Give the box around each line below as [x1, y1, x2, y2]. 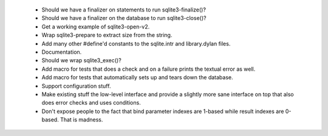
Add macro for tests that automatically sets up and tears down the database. [41, 74, 233, 81]
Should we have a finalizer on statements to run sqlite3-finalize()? [41, 6, 207, 13]
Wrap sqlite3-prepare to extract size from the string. [41, 31, 173, 39]
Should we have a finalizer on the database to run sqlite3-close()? [41, 15, 207, 22]
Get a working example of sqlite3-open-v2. [41, 23, 150, 30]
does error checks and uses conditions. [41, 99, 141, 106]
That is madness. [60, 116, 103, 123]
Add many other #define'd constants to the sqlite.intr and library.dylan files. [41, 40, 231, 47]
